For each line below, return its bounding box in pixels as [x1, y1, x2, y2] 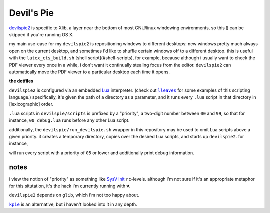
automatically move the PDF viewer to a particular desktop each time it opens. [9, 69, 170, 75]
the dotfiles [9, 78, 34, 84]
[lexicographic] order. [9, 101, 54, 107]
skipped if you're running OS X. [9, 31, 74, 37]
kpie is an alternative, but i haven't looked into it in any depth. [9, 201, 137, 207]
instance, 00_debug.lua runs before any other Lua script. [9, 117, 130, 123]
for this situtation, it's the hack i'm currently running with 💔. [9, 183, 131, 189]
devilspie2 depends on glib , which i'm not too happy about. [9, 192, 140, 198]
